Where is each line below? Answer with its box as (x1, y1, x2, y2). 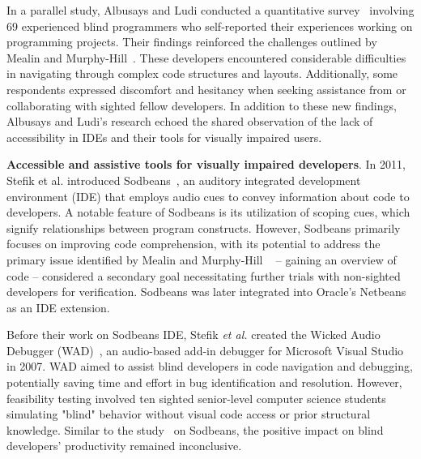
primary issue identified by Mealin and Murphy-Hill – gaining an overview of (6, 251, 397, 268)
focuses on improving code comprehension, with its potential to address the (6, 235, 381, 252)
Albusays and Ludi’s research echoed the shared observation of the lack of (6, 113, 373, 130)
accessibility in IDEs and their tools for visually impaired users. (6, 128, 322, 145)
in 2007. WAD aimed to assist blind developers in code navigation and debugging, (6, 358, 413, 375)
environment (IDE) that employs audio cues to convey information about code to (6, 187, 410, 204)
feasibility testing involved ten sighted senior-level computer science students (6, 389, 386, 406)
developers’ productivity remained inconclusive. (6, 437, 242, 454)
